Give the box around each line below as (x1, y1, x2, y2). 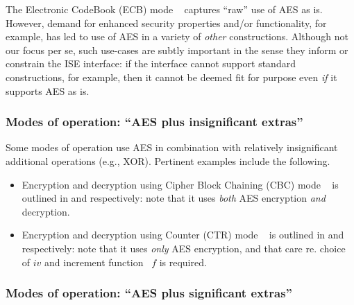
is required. (159, 254, 207, 269)
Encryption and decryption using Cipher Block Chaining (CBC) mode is (22, 177, 339, 191)
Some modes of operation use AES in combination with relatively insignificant (6, 140, 338, 155)
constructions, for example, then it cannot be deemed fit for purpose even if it (6, 69, 337, 84)
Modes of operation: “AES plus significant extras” (6, 284, 292, 302)
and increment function (44, 254, 144, 269)
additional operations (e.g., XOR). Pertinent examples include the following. (6, 153, 330, 168)
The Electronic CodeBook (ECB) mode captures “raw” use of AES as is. (6, 2, 323, 16)
